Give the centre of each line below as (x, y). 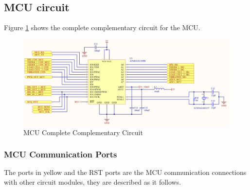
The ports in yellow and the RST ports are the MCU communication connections (125, 172)
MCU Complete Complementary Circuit (83, 132)
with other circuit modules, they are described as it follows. (93, 181)
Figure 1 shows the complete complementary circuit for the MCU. (102, 27)
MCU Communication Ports (61, 154)
